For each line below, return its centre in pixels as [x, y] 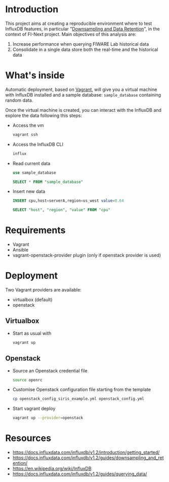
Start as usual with [32, 333]
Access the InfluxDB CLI [38, 144]
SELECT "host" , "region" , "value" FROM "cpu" [61, 210]
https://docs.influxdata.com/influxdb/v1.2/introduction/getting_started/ [86, 453]
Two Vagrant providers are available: [44, 290]
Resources [28, 438]
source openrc [27, 380]
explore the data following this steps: [44, 115]
